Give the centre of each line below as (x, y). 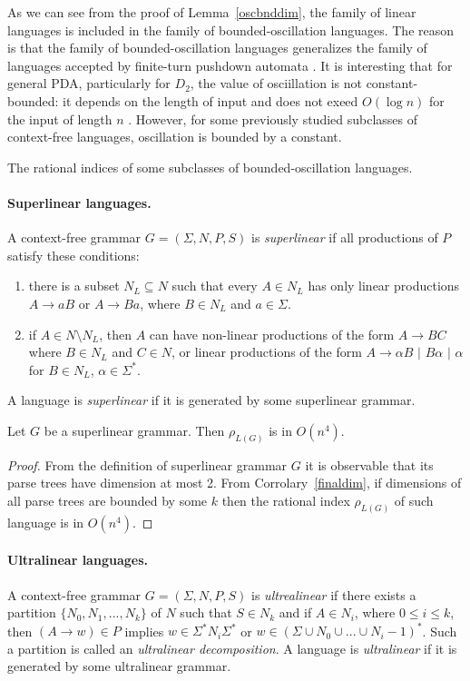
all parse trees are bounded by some (108, 500)
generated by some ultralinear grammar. (119, 666)
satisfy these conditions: (73, 255)
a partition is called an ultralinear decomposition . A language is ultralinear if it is (232, 648)
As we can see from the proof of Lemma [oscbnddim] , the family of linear (212, 12)
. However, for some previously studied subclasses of (273, 118)
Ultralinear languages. (78, 560)
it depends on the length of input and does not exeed (211, 100)
